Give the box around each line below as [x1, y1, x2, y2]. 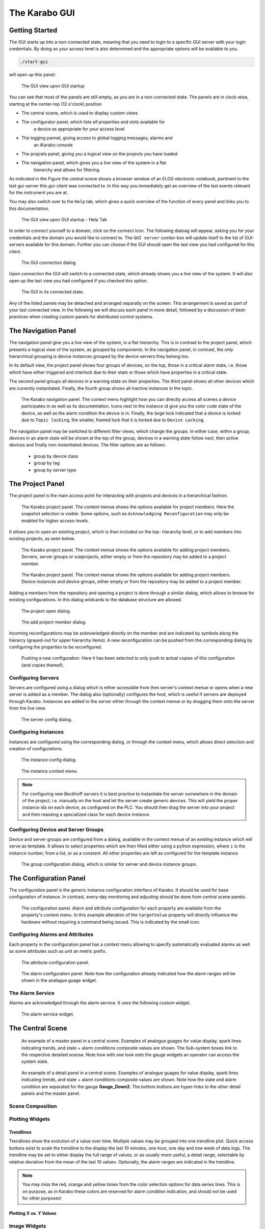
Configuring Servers [9, 674, 59, 681]
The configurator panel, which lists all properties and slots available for [21, 119, 165, 125]
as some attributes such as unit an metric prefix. [9, 948, 107, 954]
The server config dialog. [21, 716, 73, 722]
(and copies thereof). [21, 662, 64, 668]
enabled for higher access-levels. [21, 518, 89, 524]
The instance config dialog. [21, 757, 77, 763]
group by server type [33, 467, 77, 473]
